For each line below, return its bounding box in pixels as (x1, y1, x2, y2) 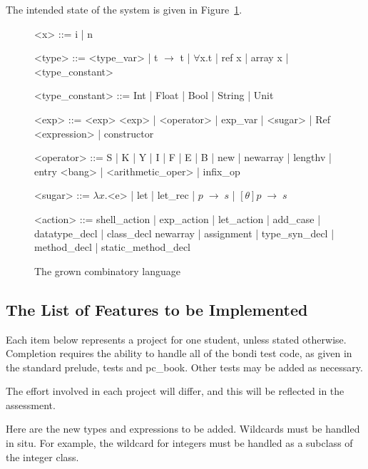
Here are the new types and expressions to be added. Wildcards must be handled (6, 421, 360, 436)
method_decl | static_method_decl (34, 239, 191, 254)
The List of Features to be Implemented (6, 298, 308, 320)
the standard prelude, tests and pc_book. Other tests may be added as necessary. (6, 359, 363, 374)
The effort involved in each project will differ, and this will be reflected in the (6, 383, 344, 398)
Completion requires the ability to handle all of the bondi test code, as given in (6, 346, 352, 361)
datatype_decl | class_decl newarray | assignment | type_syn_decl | (34, 225, 334, 240)
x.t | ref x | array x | (200, 50, 289, 65)
